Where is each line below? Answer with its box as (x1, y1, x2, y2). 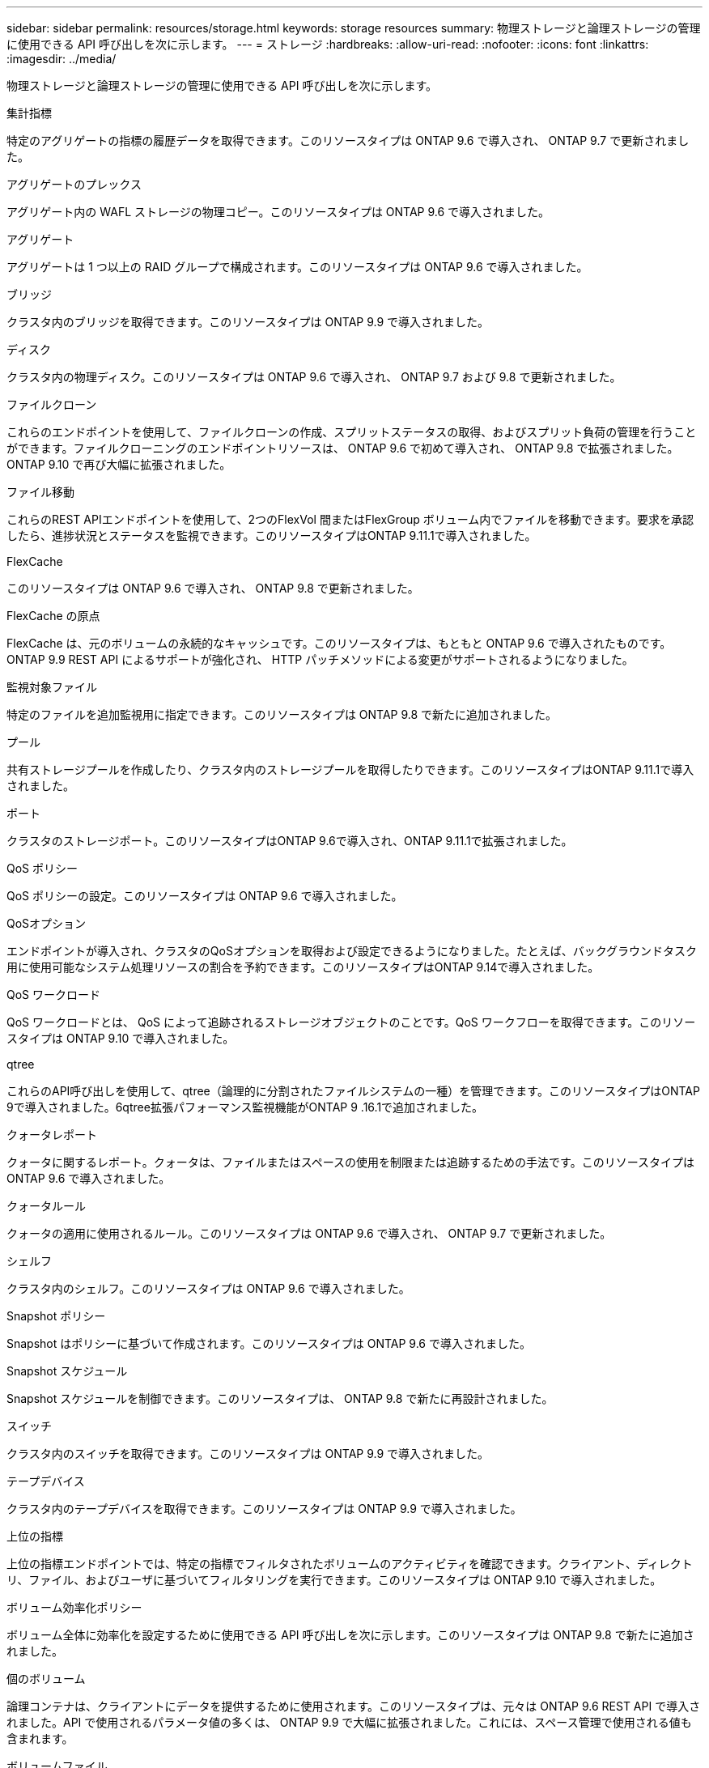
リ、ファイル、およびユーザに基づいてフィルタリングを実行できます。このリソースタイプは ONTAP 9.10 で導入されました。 (6, 1573, 662, 1587)
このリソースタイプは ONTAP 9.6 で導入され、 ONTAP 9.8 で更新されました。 (6, 581, 419, 595)
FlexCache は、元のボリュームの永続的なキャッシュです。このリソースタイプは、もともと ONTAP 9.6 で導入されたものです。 (6, 636, 672, 650)
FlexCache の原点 (6, 609, 100, 623)
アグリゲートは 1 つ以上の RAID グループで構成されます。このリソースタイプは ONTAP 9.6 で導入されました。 (6, 260, 588, 274)
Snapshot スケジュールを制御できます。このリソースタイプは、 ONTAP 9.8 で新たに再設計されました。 (6, 1392, 554, 1405)
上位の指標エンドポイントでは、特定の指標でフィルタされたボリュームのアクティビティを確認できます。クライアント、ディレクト (6, 1557, 693, 1570)
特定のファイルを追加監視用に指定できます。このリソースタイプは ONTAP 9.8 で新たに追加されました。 (6, 708, 558, 721)
